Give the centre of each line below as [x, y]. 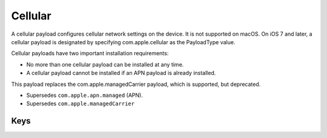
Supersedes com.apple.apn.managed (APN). [85, 95]
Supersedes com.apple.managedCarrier [81, 103]
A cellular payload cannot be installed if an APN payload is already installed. [121, 73]
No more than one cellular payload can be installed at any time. [105, 64]
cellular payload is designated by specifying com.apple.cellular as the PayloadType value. [123, 42]
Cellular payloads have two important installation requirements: [90, 53]
